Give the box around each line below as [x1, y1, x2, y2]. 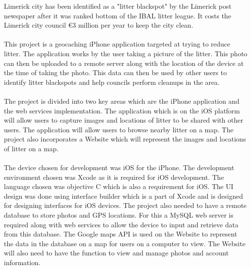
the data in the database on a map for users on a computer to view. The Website [4, 238, 246, 248]
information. [4, 257, 41, 268]
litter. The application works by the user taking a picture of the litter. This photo [4, 48, 248, 58]
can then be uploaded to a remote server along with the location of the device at [4, 58, 244, 68]
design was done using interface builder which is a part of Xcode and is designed [4, 190, 243, 201]
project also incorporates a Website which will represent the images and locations [4, 134, 246, 144]
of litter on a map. [4, 143, 59, 153]
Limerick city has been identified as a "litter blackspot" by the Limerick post [4, 1, 232, 11]
